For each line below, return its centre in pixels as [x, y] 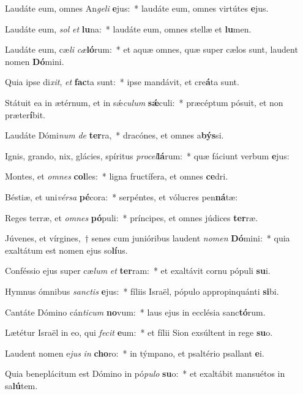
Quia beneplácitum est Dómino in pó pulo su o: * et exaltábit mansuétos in [145, 373]
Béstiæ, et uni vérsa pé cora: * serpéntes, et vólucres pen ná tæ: [122, 196]
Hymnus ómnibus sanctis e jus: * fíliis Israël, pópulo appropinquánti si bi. [142, 291]
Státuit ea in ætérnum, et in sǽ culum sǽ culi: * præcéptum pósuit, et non [144, 102]
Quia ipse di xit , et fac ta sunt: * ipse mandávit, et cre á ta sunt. [122, 82]
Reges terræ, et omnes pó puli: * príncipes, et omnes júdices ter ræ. [132, 217]
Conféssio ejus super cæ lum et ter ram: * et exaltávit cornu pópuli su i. [138, 271]
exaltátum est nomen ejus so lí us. [66, 250]
